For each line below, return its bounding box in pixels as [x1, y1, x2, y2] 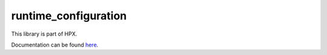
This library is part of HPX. [11, 30, 78, 37]
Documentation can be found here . [11, 41, 99, 48]
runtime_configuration [11, 9, 127, 22]
